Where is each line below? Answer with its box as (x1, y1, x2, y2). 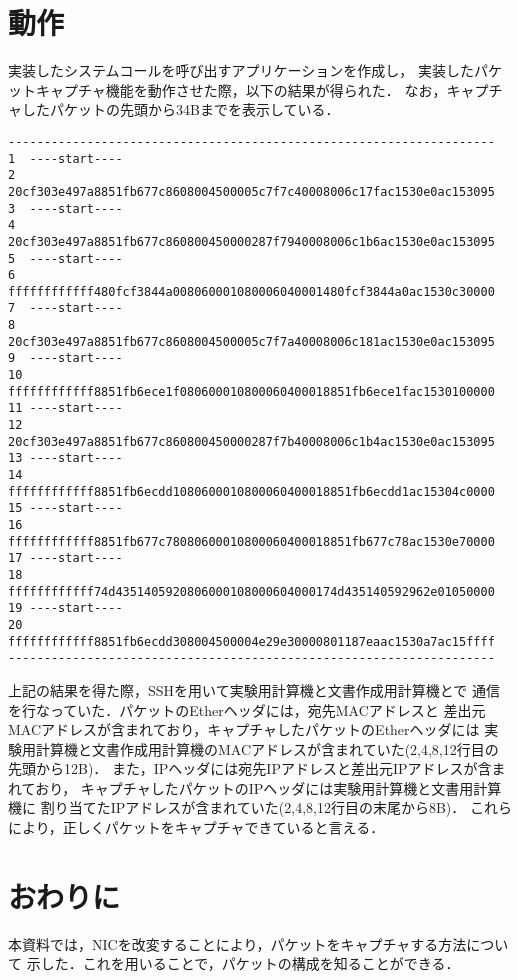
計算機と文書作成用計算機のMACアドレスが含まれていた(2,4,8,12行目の (35, 738, 499, 759)
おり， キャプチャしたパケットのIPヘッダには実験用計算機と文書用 (35, 777, 474, 798)
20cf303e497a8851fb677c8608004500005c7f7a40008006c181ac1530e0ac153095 (8, 334, 495, 349)
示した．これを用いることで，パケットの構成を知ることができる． (26, 953, 460, 974)
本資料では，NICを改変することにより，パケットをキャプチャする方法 (8, 933, 467, 954)
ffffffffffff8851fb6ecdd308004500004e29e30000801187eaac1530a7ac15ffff (8, 634, 495, 649)
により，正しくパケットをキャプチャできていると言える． (8, 817, 385, 838)
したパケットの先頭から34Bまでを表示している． (21, 99, 340, 120)
